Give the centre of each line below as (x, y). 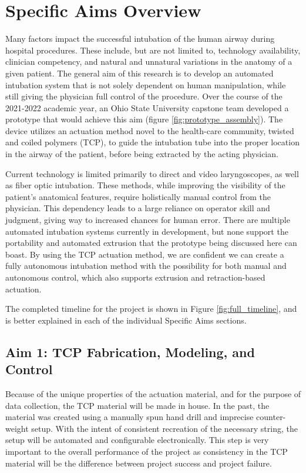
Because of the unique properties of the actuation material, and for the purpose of (153, 393)
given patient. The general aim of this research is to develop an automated (139, 73)
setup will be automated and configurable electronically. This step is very (137, 440)
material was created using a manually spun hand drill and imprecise (130, 417)
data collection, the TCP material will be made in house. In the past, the (137, 405)
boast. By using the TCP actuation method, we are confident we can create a (145, 254)
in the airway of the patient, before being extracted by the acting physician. (142, 154)
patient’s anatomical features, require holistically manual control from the (138, 196)
